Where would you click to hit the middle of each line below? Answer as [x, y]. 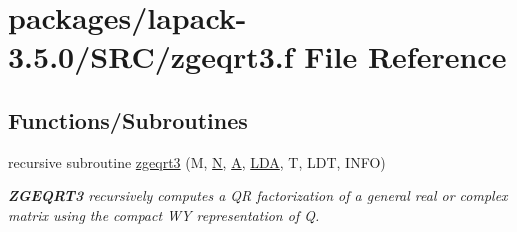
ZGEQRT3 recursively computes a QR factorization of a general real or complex [258, 195]
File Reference [405, 56]
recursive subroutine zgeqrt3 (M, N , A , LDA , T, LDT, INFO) [197, 161]
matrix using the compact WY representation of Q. [164, 214]
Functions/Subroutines [128, 119]
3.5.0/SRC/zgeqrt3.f [151, 56]
